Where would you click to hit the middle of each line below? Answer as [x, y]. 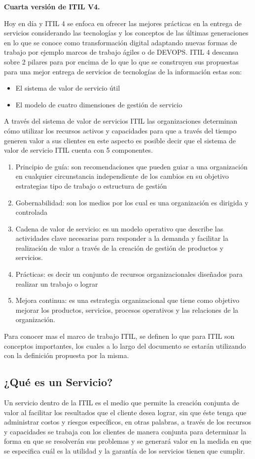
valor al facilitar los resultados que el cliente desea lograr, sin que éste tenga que [125, 412]
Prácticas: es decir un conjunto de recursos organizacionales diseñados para [129, 274]
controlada [32, 212]
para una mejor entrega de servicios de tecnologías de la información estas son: [123, 71]
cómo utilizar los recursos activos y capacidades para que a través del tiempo [120, 130]
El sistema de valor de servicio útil [68, 88]
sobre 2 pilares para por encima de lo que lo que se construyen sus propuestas [121, 61]
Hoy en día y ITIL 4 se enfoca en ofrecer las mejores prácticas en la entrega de [123, 23]
